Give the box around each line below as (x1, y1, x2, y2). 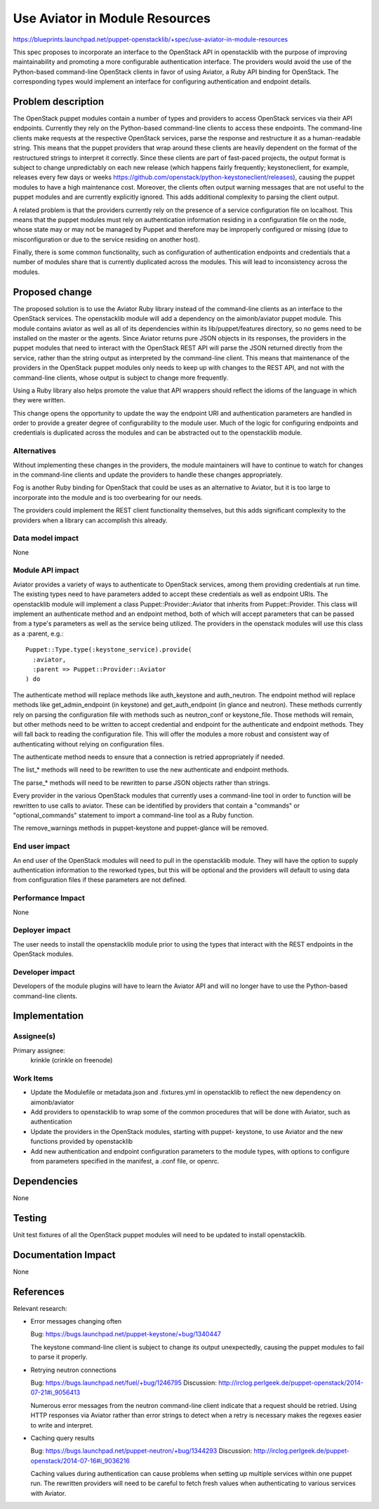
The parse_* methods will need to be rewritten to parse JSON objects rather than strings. (13, 778, 270, 786)
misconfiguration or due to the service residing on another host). (13, 235, 200, 244)
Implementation (13, 1010, 84, 1022)
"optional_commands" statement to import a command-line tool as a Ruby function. (13, 811, 254, 819)
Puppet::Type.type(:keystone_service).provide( (25, 646, 192, 654)
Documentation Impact (13, 1248, 116, 1260)
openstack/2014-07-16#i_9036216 (30, 1456, 130, 1465)
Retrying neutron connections (30, 1366, 117, 1374)
